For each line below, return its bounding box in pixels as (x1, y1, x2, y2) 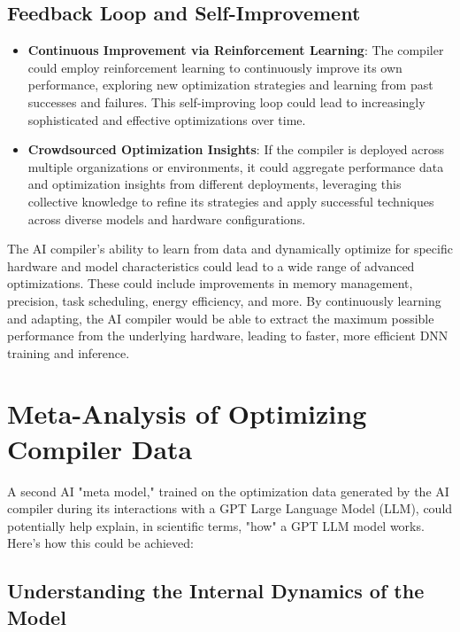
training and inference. (7, 343, 130, 362)
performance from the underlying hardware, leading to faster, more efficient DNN (7, 326, 448, 345)
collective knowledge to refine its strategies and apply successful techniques (27, 191, 434, 210)
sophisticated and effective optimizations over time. (27, 110, 306, 129)
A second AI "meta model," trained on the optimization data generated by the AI (7, 481, 449, 500)
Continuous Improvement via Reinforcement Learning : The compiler (27, 41, 444, 59)
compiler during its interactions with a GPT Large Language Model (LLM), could (7, 499, 453, 518)
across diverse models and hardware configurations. (27, 209, 306, 228)
